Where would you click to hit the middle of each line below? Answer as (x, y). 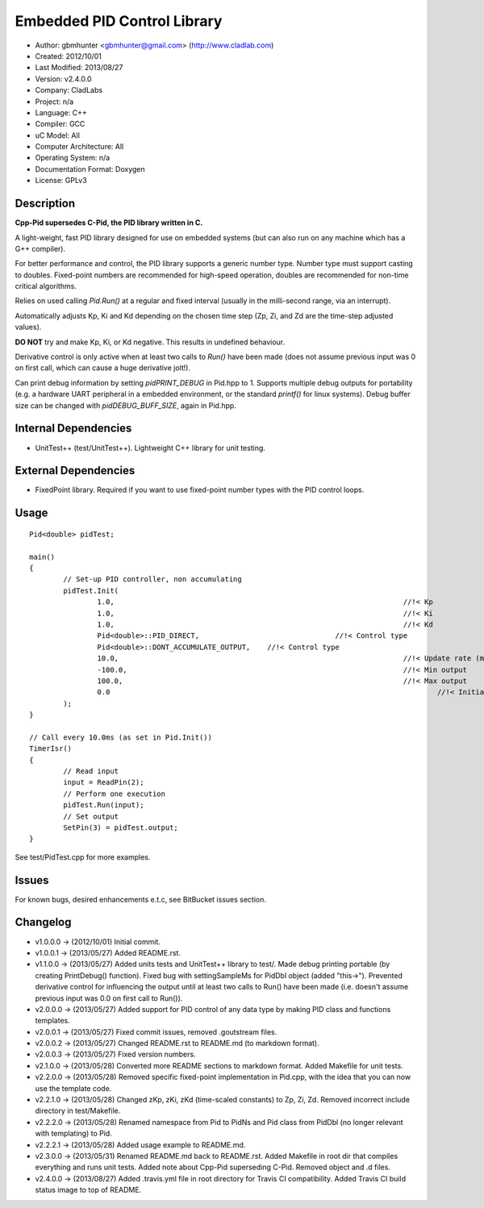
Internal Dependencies (73, 429)
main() (42, 557)
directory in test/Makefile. (78, 1111)
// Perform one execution (114, 794)
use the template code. (73, 1088)
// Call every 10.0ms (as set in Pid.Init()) (121, 737)
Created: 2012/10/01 (69, 56)
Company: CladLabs (69, 90)
